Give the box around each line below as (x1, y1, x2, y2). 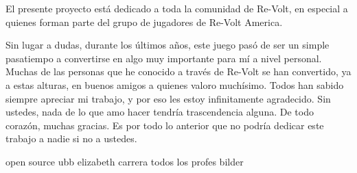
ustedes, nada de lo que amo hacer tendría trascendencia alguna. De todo (5, 105, 314, 119)
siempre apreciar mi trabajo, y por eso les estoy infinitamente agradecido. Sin (5, 91, 331, 105)
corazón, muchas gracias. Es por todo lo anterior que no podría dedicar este (5, 118, 324, 132)
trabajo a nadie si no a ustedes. (5, 131, 137, 146)
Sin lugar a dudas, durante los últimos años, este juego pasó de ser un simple (5, 38, 330, 52)
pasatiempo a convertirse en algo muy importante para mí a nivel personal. (5, 51, 322, 65)
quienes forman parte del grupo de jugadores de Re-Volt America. (5, 14, 283, 29)
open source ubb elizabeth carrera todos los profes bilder (5, 154, 244, 168)
